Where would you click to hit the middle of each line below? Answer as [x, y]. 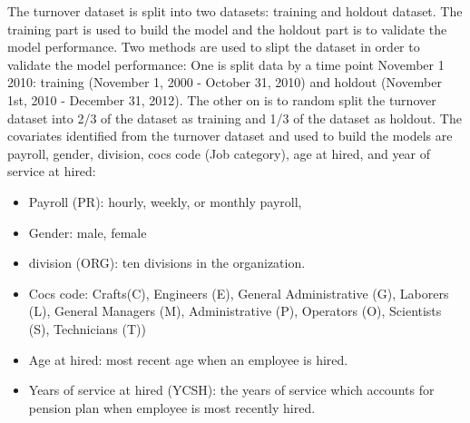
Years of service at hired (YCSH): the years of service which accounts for [231, 390]
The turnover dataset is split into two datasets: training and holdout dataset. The [235, 11]
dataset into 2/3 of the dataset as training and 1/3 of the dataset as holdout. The [235, 118]
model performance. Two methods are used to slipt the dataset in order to [214, 47]
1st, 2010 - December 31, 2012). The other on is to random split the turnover [222, 99]
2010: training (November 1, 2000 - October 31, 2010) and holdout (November [225, 82]
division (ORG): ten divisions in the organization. [167, 263]
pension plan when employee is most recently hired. [172, 407]
